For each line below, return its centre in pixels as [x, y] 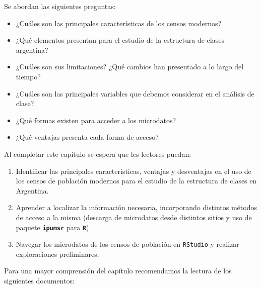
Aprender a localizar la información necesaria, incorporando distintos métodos [136, 207]
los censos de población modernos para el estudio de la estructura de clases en [136, 181]
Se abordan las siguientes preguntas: [60, 6]
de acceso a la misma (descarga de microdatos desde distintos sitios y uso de [134, 217]
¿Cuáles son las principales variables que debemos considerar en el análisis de [135, 93]
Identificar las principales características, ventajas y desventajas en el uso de [134, 171]
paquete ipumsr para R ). [53, 227]
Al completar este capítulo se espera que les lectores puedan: [98, 154]
